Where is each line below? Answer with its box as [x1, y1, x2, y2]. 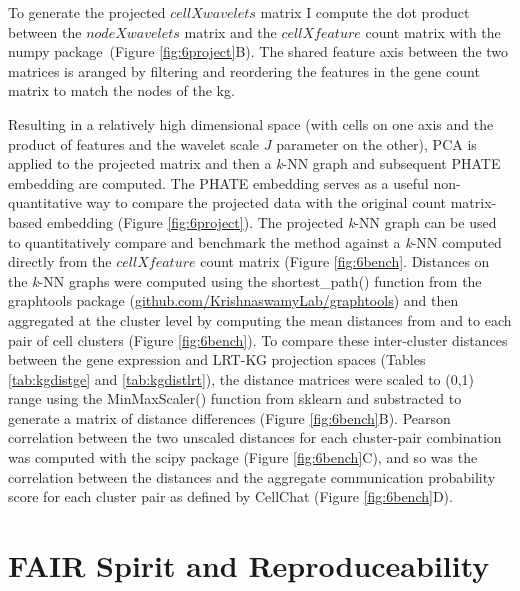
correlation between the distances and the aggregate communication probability [8, 466, 496, 487]
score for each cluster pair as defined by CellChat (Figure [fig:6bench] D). [8, 486, 453, 507]
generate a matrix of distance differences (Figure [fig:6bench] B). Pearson [8, 407, 451, 428]
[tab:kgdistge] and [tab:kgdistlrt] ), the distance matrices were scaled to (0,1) [8, 368, 475, 389]
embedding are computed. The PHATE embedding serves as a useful [8, 172, 429, 193]
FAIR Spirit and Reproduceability [8, 545, 490, 586]
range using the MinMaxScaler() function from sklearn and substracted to [8, 388, 462, 409]
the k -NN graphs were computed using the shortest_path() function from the [8, 270, 482, 291]
